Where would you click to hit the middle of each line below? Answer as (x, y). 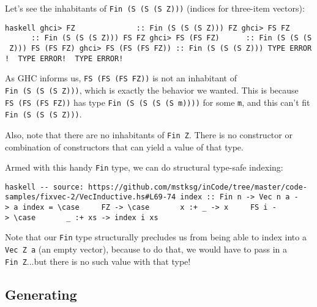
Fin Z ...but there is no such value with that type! (98, 261)
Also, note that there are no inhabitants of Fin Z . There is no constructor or (149, 134)
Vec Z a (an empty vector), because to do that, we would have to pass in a (146, 249)
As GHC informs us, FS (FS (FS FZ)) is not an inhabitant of (121, 78)
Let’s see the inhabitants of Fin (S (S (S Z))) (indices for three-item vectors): (155, 8)
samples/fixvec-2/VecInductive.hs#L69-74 (91, 197)
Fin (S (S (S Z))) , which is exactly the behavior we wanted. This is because (152, 90)
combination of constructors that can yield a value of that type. (124, 146)
